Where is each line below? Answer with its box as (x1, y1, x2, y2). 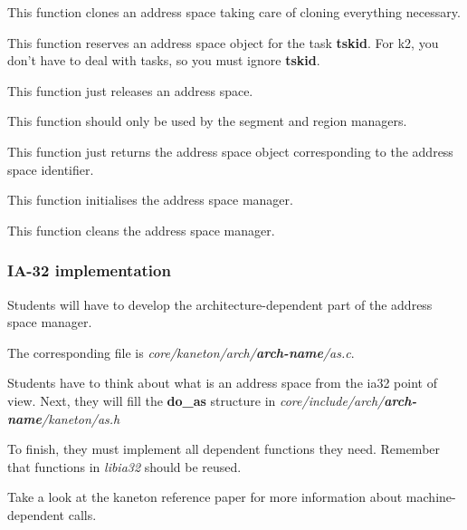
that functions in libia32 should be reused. (7, 457, 242, 476)
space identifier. (7, 159, 94, 178)
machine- (405, 487, 456, 506)
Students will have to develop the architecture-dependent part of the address (7, 294, 433, 313)
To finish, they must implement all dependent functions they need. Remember (7, 439, 441, 458)
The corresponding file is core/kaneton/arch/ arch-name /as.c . (7, 342, 355, 361)
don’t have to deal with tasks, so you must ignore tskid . (7, 51, 320, 70)
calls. (68, 505, 97, 524)
